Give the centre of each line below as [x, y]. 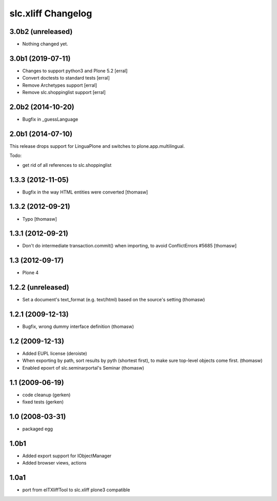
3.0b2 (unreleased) [41, 32]
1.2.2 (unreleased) [39, 287]
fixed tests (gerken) [43, 402]
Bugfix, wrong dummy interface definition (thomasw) [78, 326]
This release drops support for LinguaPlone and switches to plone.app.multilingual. [97, 146]
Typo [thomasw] [40, 219]
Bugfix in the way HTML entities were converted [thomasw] [85, 192]
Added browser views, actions [54, 463]
